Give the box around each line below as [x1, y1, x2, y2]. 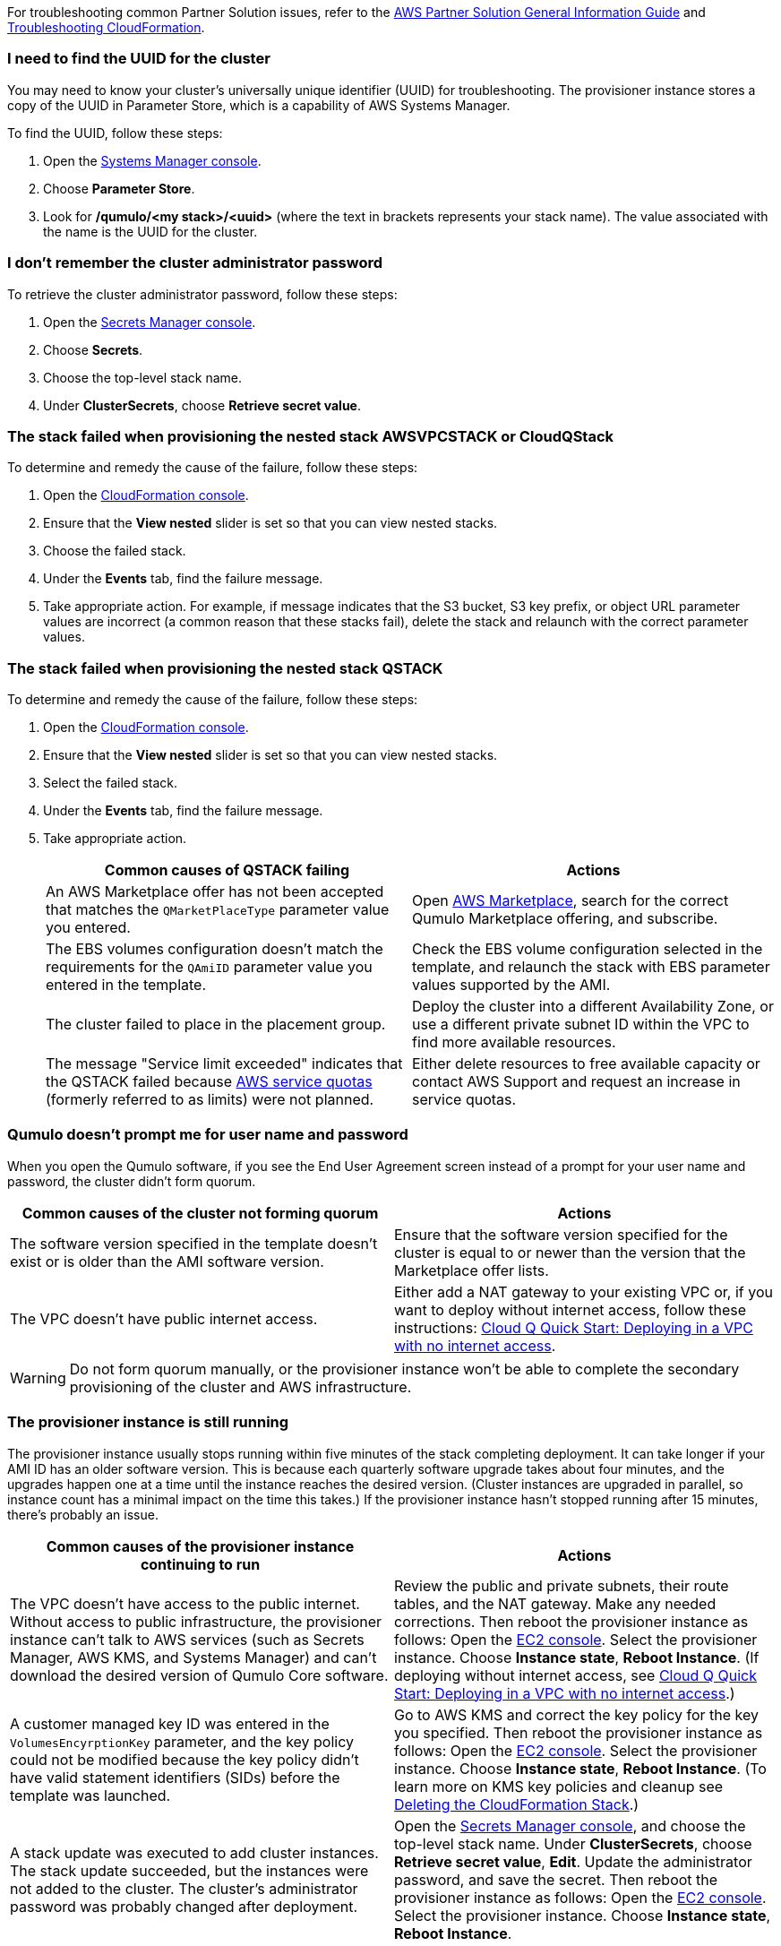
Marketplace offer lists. [394, 1261, 549, 1279]
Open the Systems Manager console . [43, 152, 262, 168]
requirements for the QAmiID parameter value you [46, 958, 373, 976]
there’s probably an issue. [7, 1506, 159, 1522]
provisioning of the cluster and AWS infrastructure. [69, 1377, 412, 1396]
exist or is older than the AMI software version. [10, 1252, 324, 1270]
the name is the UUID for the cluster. [43, 223, 258, 239]
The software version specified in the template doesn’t [10, 1234, 378, 1253]
